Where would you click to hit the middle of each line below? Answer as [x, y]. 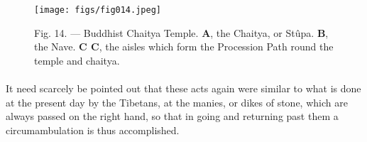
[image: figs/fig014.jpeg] [98, 10]
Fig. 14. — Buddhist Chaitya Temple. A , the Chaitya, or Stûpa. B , [181, 32]
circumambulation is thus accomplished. [93, 130]
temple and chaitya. [77, 60]
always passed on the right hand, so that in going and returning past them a [172, 116]
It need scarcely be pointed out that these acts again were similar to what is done [183, 88]
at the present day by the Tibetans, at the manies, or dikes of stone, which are [177, 102]
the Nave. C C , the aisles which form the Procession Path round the [184, 47]
